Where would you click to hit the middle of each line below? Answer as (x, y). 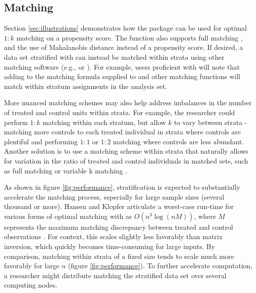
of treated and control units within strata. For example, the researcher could (120, 112)
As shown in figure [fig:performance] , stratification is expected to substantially (122, 187)
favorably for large (32, 266)
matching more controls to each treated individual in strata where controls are (122, 132)
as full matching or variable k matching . (66, 170)
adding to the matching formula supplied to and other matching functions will (122, 76)
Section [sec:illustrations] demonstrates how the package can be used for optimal (126, 28)
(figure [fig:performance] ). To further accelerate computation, (160, 266)
